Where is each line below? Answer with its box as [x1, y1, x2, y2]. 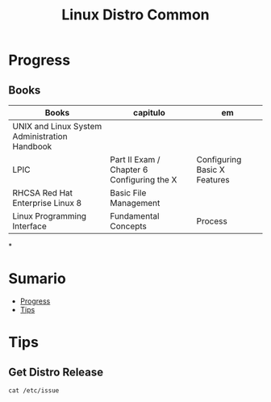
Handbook [12, 141, 52, 152]
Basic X [196, 164, 226, 175]
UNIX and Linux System [12, 121, 102, 132]
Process [196, 216, 227, 227]
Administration [12, 131, 68, 142]
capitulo [132, 107, 165, 118]
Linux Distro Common [61, 6, 210, 24]
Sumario [8, 270, 66, 288]
